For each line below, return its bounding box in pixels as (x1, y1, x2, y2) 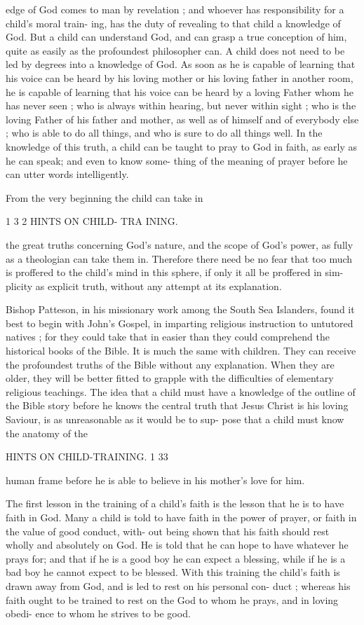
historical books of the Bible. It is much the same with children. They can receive (6, 343, 356, 358)
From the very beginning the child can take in (6, 190, 203, 205)
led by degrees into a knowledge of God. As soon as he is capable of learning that (6, 57, 356, 71)
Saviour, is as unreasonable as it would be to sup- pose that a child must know (6, 412, 344, 427)
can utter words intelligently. (6, 167, 129, 181)
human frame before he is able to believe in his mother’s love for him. (6, 472, 305, 487)
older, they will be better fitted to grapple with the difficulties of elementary (6, 371, 334, 385)
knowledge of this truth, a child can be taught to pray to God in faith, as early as (6, 139, 357, 153)
